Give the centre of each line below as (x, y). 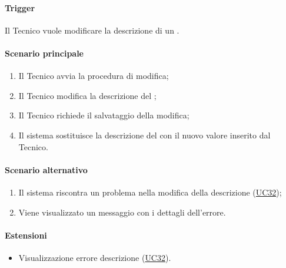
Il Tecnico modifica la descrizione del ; (87, 95)
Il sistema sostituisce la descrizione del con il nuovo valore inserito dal (144, 135)
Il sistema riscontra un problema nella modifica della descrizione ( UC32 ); (150, 192)
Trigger (20, 7)
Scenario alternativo (46, 169)
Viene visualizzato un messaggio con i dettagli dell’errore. (122, 212)
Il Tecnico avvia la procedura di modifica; (94, 76)
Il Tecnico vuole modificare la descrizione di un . (92, 30)
